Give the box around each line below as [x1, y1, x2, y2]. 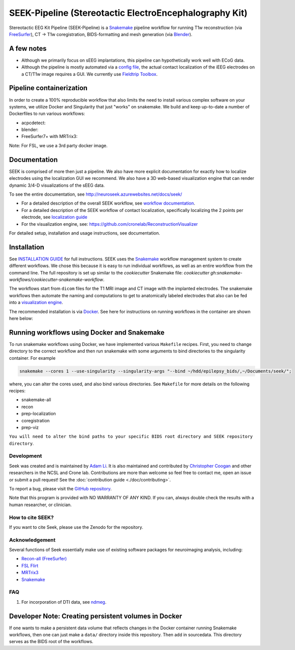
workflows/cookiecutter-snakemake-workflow [9, 276, 103, 282]
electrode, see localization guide [21, 214, 88, 220]
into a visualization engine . [9, 300, 63, 306]
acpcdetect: [21, 120, 46, 126]
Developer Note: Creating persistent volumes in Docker [9, 612, 182, 620]
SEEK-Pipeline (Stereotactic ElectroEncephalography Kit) [9, 7, 248, 18]
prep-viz [21, 424, 39, 430]
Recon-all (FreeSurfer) [21, 556, 67, 562]
